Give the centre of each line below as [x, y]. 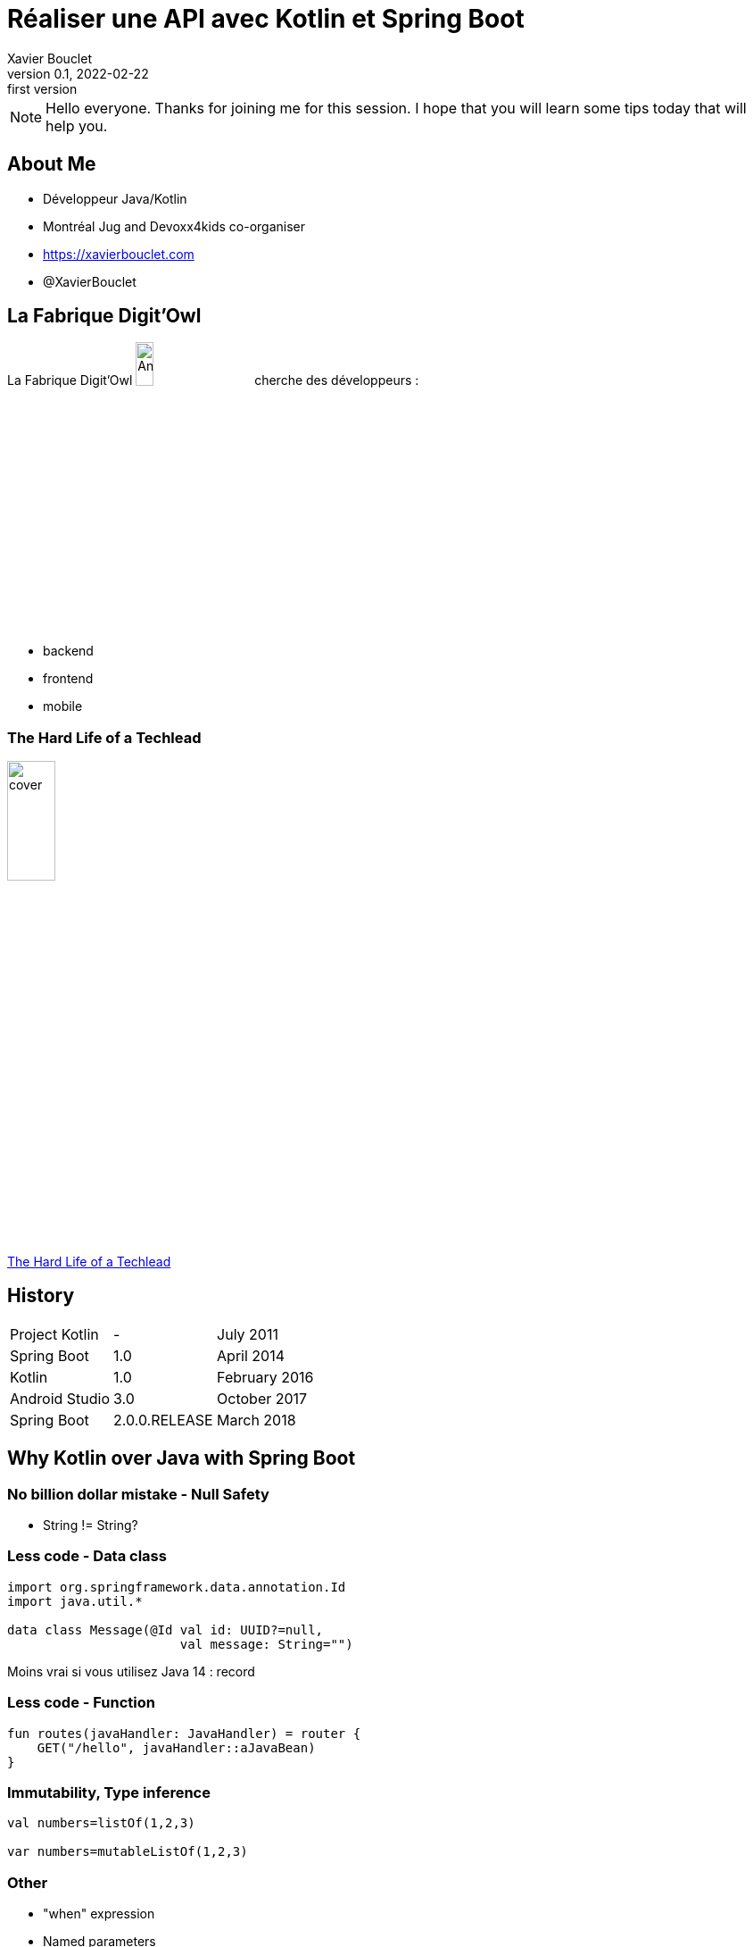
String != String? [91, 1525]
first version [42, 88]
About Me [52, 164]
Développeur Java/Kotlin [115, 198]
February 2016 [265, 1377]
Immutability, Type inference [109, 1792]
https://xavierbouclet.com [119, 254]
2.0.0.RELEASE [163, 1420]
